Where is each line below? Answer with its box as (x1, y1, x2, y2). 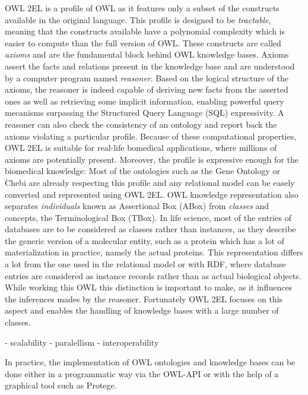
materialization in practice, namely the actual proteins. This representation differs (5, 246, 303, 258)
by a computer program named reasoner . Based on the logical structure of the (5, 71, 288, 84)
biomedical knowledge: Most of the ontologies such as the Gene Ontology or (5, 165, 280, 177)
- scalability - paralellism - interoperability (5, 336, 159, 348)
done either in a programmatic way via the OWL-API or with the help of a (5, 367, 279, 380)
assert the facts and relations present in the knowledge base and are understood (5, 59, 295, 72)
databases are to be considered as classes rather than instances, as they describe (5, 223, 296, 235)
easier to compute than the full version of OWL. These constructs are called (5, 36, 281, 49)
